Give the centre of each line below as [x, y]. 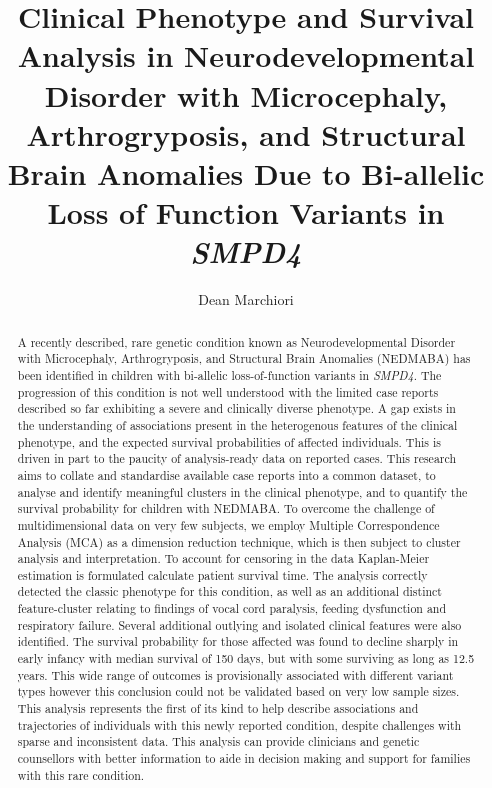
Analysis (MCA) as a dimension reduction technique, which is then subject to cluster [239, 541]
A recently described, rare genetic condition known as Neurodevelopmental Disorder [236, 341]
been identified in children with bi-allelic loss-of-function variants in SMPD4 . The [229, 374]
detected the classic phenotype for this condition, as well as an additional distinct [229, 591]
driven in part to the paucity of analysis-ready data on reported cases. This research [237, 458]
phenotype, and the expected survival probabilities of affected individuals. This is [229, 441]
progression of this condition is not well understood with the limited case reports [228, 391]
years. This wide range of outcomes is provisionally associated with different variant [235, 674]
